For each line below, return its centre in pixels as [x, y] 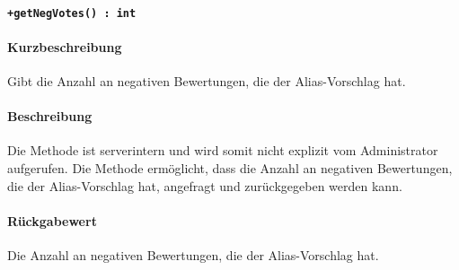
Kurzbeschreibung [65, 46]
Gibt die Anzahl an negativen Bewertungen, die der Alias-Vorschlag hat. [207, 81]
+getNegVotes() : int [72, 13]
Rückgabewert [52, 220]
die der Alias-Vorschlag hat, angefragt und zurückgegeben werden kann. [205, 185]
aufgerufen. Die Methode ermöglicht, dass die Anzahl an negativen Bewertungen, [230, 168]
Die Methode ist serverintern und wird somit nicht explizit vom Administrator [223, 150]
